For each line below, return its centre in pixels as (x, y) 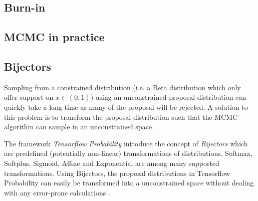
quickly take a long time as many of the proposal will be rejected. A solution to (126, 107)
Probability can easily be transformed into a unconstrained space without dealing (129, 183)
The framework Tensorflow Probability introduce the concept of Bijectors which (126, 143)
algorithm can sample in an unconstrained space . (80, 127)
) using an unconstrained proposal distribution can (168, 97)
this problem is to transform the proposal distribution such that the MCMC (121, 117)
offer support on (29, 97)
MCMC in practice (54, 37)
